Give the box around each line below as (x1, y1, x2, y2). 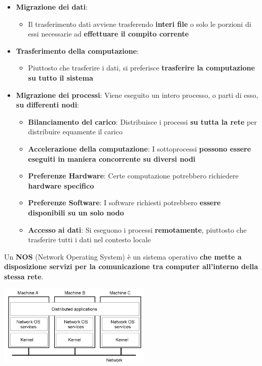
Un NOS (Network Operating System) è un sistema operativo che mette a (4, 251, 242, 262)
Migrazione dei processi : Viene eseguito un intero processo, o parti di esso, (16, 89, 258, 100)
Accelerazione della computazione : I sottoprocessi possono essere (28, 143, 251, 154)
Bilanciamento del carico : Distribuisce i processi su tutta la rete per (28, 116, 257, 127)
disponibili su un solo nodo (28, 207, 124, 217)
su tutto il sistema (28, 72, 93, 83)
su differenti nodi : (16, 99, 80, 110)
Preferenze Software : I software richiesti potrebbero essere (28, 197, 221, 208)
